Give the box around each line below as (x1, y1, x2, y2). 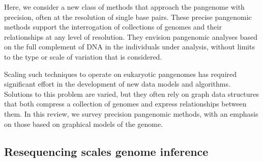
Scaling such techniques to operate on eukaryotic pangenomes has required (4, 68, 237, 79)
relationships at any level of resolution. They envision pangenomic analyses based (4, 31, 258, 42)
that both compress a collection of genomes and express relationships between (4, 98, 247, 109)
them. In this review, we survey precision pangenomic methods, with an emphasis (4, 108, 258, 119)
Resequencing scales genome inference (4, 143, 209, 159)
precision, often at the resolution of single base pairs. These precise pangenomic (4, 11, 252, 22)
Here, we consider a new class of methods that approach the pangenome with (4, 2, 245, 12)
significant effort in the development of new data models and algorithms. (4, 78, 230, 89)
